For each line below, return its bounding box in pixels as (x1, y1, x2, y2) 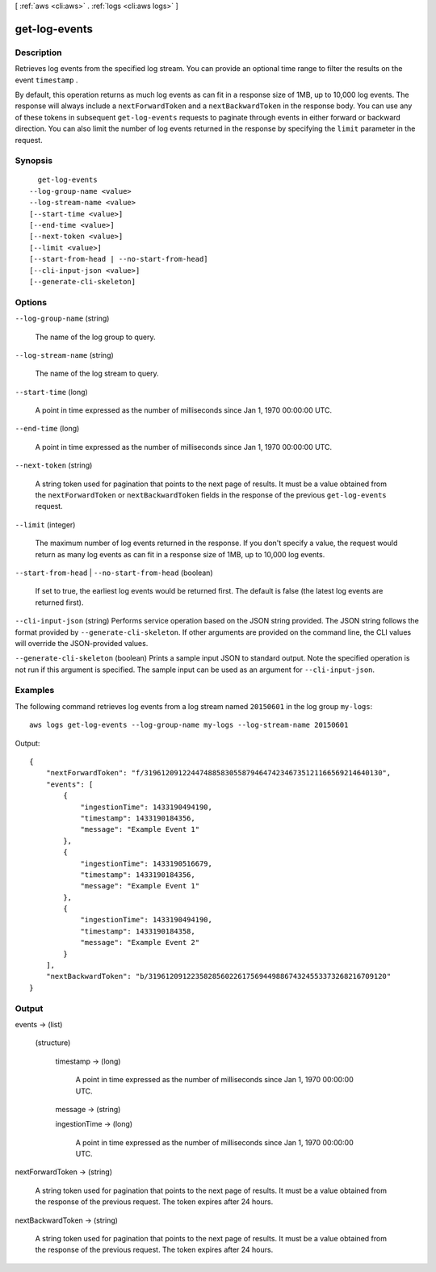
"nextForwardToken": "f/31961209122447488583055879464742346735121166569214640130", (45, 768, 392, 778)
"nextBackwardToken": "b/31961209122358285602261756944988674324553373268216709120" (45, 972, 392, 981)
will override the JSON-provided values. (15, 638, 149, 648)
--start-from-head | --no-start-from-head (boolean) (15, 568, 213, 577)
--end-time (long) (15, 424, 80, 434)
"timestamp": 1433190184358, (80, 926, 195, 936)
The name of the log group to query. (35, 332, 157, 342)
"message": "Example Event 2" (80, 938, 200, 947)
